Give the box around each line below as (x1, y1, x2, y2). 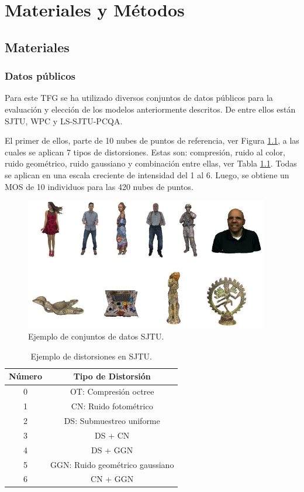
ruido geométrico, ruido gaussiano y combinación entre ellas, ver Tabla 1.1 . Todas (5, 157, 297, 169)
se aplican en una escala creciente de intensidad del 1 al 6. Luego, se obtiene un (5, 168, 289, 181)
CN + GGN (91, 473, 134, 485)
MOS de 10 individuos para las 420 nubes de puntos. (5, 180, 194, 192)
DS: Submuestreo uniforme (64, 414, 160, 426)
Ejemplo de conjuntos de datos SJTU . (28, 330, 164, 342)
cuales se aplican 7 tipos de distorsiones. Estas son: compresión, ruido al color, (5, 145, 285, 158)
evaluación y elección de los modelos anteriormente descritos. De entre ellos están (5, 103, 296, 115)
